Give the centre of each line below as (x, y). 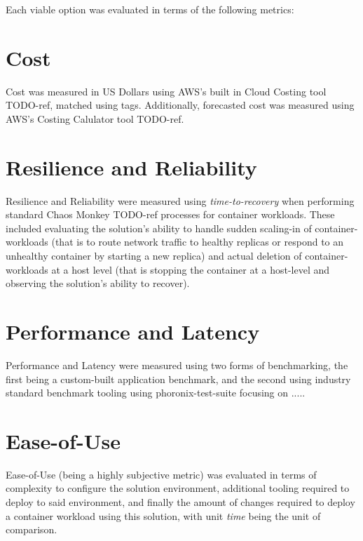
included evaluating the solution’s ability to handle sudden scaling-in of (159, 228)
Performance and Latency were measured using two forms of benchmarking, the (177, 365)
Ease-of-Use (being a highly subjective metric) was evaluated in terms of (161, 474)
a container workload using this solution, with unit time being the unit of (163, 515)
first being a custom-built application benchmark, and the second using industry (178, 379)
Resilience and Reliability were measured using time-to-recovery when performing (180, 200)
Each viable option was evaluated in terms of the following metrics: (150, 9)
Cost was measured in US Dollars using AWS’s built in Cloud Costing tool (166, 91)
